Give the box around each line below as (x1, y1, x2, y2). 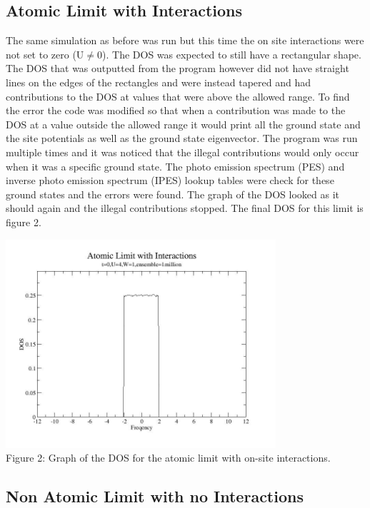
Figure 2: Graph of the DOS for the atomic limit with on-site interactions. (6, 450, 331, 465)
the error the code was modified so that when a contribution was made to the (6, 103, 346, 118)
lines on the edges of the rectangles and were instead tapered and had (6, 74, 311, 89)
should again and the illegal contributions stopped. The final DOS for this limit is (6, 200, 364, 215)
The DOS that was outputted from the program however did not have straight (6, 61, 349, 76)
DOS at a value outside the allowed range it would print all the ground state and (6, 116, 361, 131)
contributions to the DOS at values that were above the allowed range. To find (6, 88, 350, 103)
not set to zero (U (6, 46, 84, 61)
